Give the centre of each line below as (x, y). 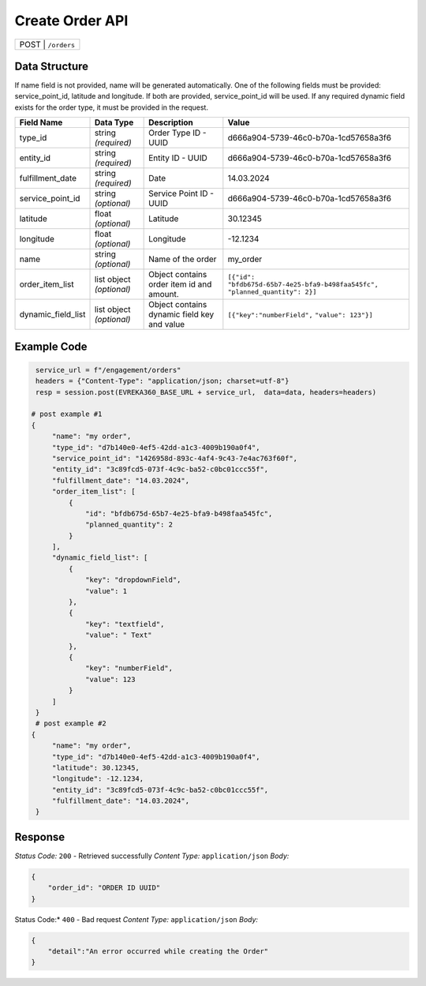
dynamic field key (181, 314)
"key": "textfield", (125, 624)
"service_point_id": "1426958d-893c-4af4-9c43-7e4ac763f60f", (175, 458)
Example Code (51, 346)
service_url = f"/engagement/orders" (108, 370)
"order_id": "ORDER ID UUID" (104, 888)
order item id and (180, 284)
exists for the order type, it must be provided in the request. (112, 107)
